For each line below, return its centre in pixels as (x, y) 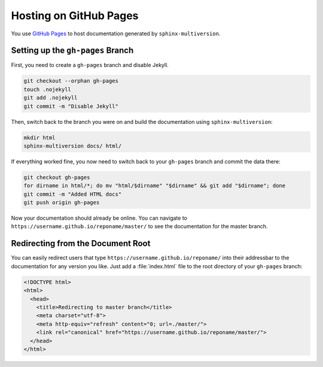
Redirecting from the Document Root (81, 243)
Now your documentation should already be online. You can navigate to (99, 218)
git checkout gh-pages (57, 177)
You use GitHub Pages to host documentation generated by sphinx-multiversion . (116, 34)
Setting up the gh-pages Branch (72, 51)
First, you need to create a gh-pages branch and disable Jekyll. (90, 65)
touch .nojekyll (48, 89)
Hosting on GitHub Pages (75, 16)
